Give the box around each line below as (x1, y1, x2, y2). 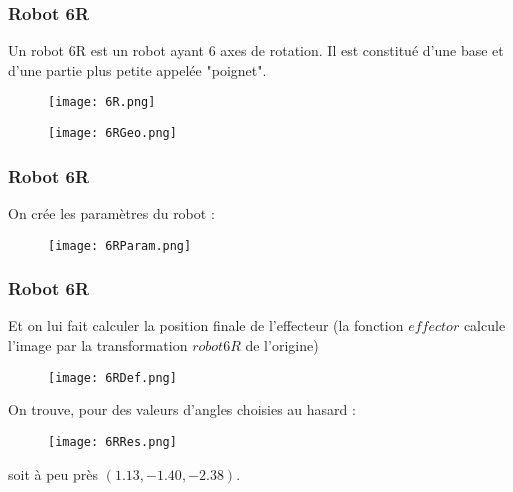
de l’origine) (245, 335, 319, 355)
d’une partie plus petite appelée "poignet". (8, 59, 267, 80)
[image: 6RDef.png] (48, 370, 177, 385)
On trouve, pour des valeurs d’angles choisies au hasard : (8, 399, 356, 420)
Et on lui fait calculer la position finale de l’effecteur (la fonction (8, 315, 404, 336)
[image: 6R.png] (48, 95, 156, 110)
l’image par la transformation (8, 335, 188, 355)
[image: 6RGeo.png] (48, 126, 177, 141)
